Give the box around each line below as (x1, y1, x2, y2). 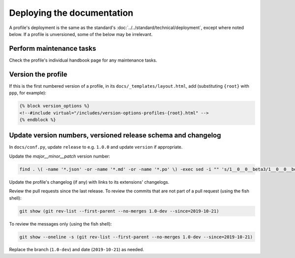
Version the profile (9, 70, 67, 78)
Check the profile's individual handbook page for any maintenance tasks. (9, 57, 157, 63)
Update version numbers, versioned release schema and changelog (9, 131, 221, 140)
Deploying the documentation (9, 7, 134, 18)
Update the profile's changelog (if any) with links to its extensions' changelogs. (9, 179, 170, 185)
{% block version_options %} (19, 103, 90, 109)
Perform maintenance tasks (9, 44, 96, 53)
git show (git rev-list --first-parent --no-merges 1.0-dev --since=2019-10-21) (19, 208, 219, 214)
